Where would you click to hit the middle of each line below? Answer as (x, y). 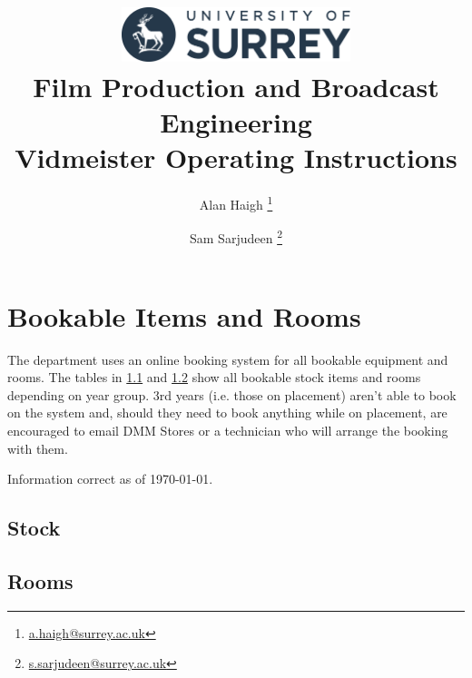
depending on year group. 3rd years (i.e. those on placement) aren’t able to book (232, 394)
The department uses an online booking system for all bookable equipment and (228, 359)
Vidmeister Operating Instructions (236, 157)
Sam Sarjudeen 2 (236, 237)
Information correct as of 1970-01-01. (110, 479)
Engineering (236, 122)
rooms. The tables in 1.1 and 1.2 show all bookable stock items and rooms (214, 377)
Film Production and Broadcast (236, 86)
